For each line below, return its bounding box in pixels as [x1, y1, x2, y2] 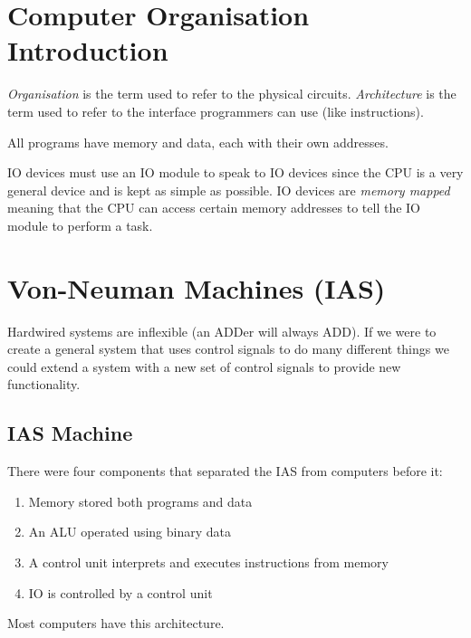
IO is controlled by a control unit [28, 583, 213, 602]
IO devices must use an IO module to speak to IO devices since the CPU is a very [7, 163, 464, 182]
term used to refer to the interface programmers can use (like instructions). [7, 101, 424, 120]
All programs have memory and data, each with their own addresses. [7, 132, 389, 151]
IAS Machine [7, 419, 133, 447]
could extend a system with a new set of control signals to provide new [7, 357, 401, 376]
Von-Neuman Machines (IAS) [7, 269, 386, 306]
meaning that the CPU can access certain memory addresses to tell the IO [7, 198, 421, 217]
